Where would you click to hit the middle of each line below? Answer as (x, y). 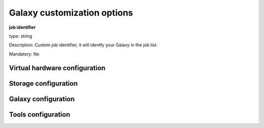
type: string (21, 36)
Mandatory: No (24, 54)
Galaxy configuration (42, 99)
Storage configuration (43, 83)
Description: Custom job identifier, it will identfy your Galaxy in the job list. (83, 45)
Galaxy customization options (71, 13)
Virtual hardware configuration (57, 68)
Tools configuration (40, 114)
